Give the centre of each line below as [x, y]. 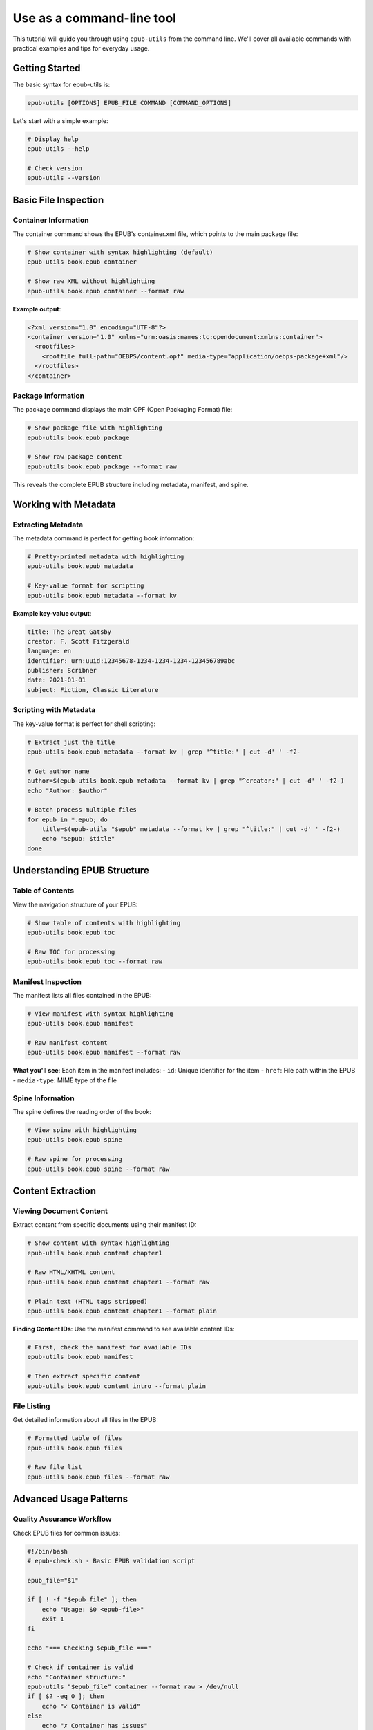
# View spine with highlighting [82, 1130]
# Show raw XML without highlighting [91, 281]
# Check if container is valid [80, 1667]
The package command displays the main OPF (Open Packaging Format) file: [123, 410]
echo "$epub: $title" [78, 839]
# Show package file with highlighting [95, 428]
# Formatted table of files [75, 1438]
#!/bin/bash [48, 1551]
